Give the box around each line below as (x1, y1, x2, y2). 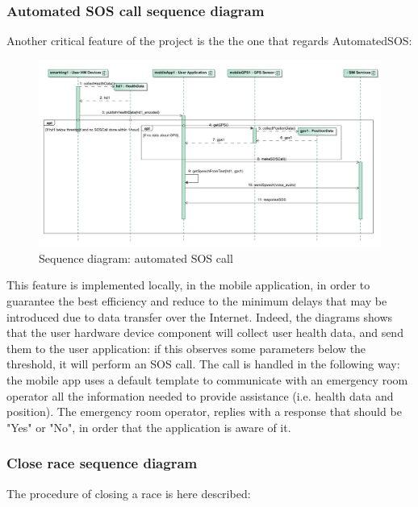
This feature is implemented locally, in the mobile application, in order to (6, 276, 370, 293)
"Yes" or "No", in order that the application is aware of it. (6, 418, 291, 435)
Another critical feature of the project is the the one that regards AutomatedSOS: (6, 32, 412, 49)
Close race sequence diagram (6, 453, 198, 473)
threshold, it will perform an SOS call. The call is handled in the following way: (6, 355, 400, 372)
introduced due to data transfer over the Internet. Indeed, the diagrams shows (6, 308, 393, 325)
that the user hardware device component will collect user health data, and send (6, 324, 403, 341)
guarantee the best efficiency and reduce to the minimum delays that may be (6, 293, 387, 310)
